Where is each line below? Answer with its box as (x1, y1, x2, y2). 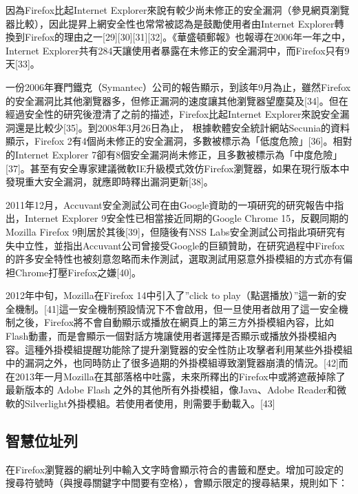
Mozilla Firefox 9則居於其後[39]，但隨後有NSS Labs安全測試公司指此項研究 (6, 224, 336, 238)
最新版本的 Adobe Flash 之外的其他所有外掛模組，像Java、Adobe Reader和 (6, 382, 337, 397)
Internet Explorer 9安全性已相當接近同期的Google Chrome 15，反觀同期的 (24, 211, 349, 225)
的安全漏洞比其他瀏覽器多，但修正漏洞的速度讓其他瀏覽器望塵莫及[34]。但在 (6, 93, 348, 107)
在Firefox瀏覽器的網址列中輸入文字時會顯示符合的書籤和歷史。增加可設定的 (6, 462, 344, 476)
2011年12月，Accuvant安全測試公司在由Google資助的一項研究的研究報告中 (6, 197, 335, 212)
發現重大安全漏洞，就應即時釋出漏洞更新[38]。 (6, 174, 213, 189)
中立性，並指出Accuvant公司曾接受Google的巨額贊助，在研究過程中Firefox (14, 238, 345, 252)
